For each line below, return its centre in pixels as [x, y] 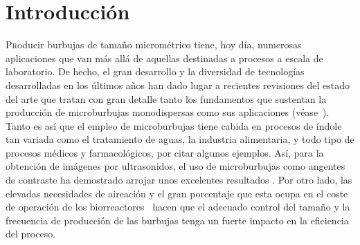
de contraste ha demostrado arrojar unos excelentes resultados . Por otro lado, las [179, 180]
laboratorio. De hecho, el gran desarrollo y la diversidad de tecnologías [155, 71]
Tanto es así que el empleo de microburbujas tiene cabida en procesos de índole [174, 125]
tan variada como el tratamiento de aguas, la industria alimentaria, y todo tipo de [180, 139]
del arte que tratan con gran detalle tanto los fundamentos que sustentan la [166, 98]
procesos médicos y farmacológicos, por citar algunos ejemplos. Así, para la [165, 152]
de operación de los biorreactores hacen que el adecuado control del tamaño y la [178, 207]
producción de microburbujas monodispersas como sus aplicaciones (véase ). [168, 112]
